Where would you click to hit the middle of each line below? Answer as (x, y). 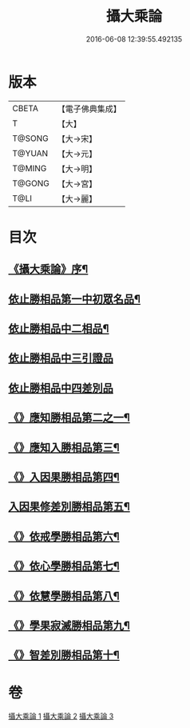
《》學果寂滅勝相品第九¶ (69, 625)
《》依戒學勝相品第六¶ (64, 536)
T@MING (30, 168)
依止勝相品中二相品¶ (59, 329)
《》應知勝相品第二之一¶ (69, 418)
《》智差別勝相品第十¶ (64, 656)
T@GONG (31, 183)
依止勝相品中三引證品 (61, 358)
